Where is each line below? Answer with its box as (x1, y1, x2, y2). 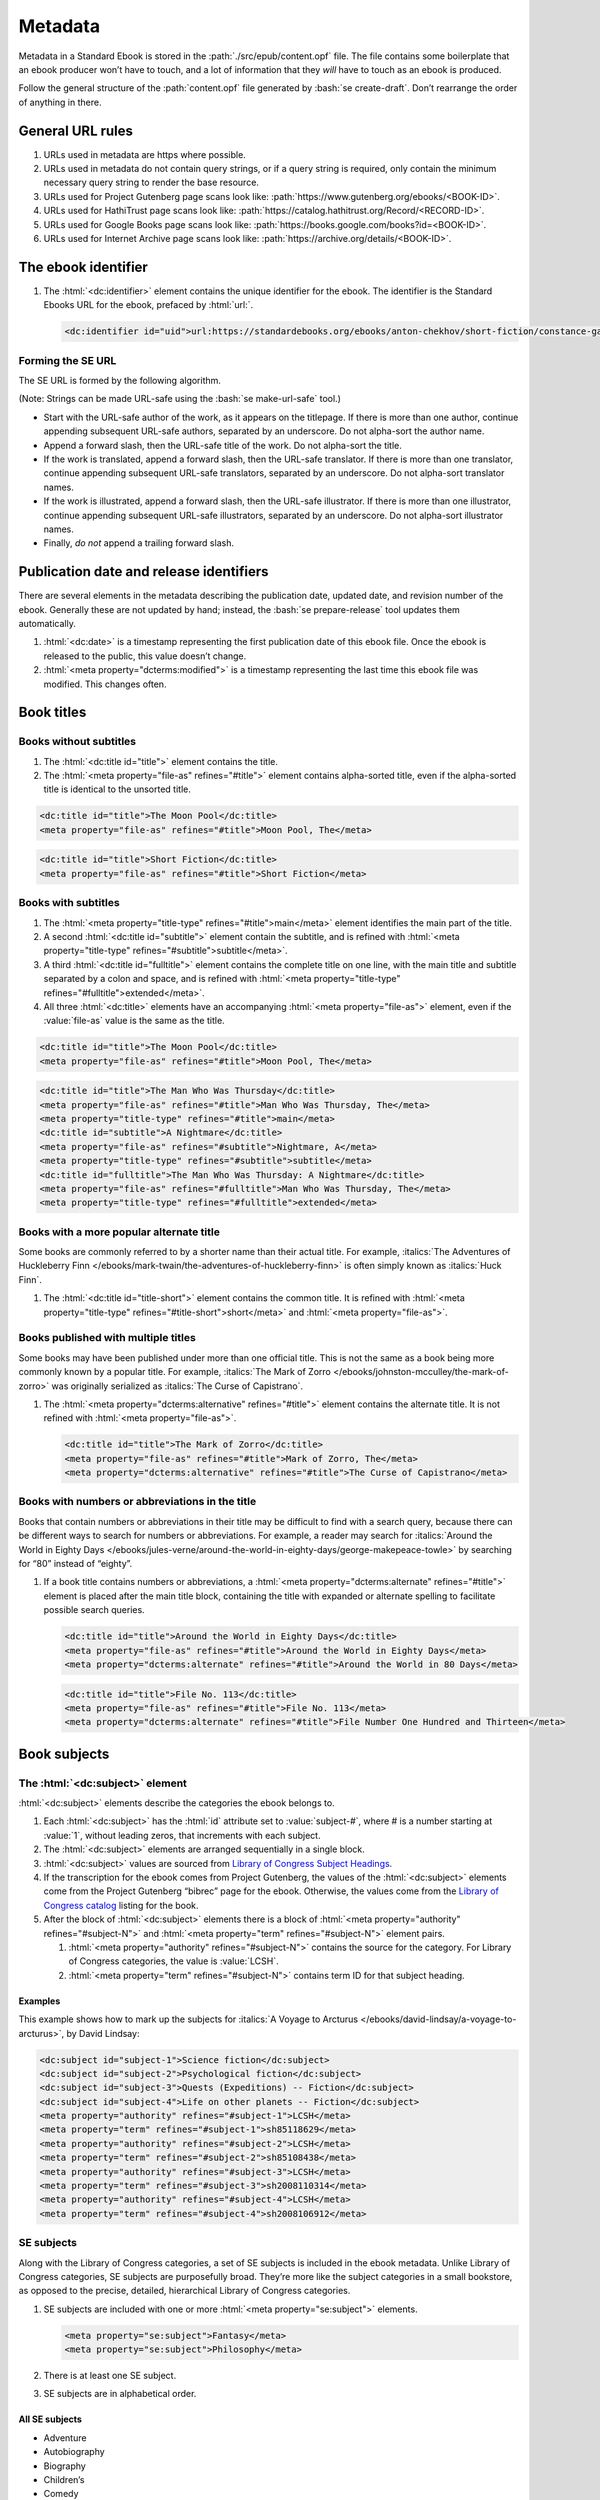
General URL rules (18, 122, 134, 139)
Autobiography (43, 2446, 105, 2458)
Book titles (18, 704, 87, 721)
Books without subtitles (18, 735, 137, 749)
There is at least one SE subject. (43, 2370, 177, 2382)
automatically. (18, 617, 77, 629)
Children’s (43, 2474, 85, 2486)
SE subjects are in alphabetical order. (43, 2388, 197, 2400)
